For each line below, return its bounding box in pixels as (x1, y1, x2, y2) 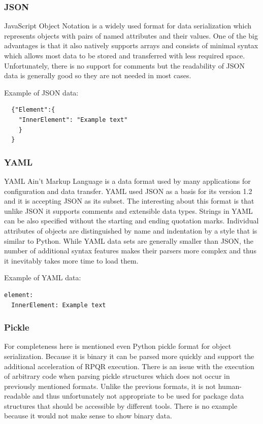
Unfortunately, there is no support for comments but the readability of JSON (4, 60, 245, 71)
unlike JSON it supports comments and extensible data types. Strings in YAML (4, 205, 253, 216)
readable (4, 390, 30, 401)
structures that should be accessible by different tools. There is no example (4, 400, 238, 411)
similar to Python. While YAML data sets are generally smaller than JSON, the (4, 235, 254, 246)
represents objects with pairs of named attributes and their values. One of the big (4, 30, 258, 41)
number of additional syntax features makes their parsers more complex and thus (4, 245, 256, 256)
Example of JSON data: (4, 87, 79, 97)
